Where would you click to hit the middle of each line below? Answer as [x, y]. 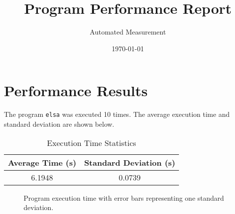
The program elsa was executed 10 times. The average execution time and [117, 114]
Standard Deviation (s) [130, 162]
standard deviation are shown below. [59, 124]
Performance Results [76, 90]
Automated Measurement [128, 32]
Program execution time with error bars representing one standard [124, 197]
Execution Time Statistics [91, 143]
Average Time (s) [42, 162]
